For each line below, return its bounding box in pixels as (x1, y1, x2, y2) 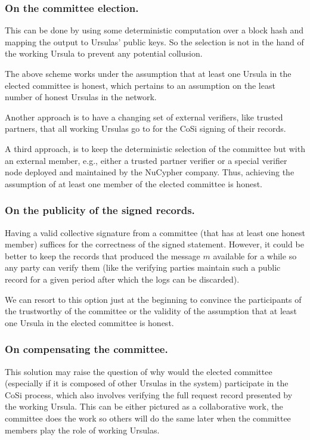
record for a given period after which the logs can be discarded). (5, 272, 240, 285)
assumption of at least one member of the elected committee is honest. (5, 177, 263, 190)
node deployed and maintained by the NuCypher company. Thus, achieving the (5, 166, 294, 178)
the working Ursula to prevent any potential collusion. (5, 47, 203, 60)
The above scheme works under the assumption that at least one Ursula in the (5, 67, 292, 79)
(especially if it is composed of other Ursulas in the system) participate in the (5, 377, 289, 389)
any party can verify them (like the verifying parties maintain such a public (5, 261, 281, 274)
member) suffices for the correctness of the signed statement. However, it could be (5, 238, 304, 250)
